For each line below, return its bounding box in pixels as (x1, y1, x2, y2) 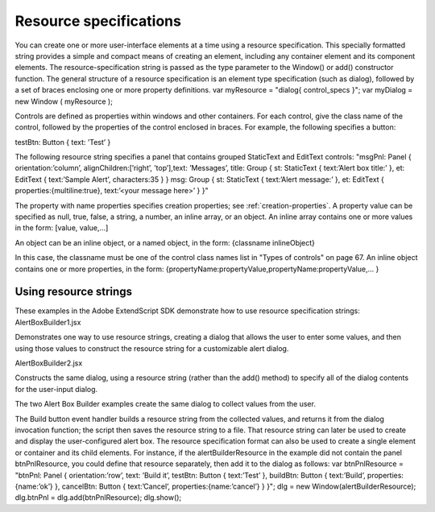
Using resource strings (14, 285, 133, 299)
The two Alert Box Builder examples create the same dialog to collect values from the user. (14, 399, 316, 409)
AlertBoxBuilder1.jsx (14, 317, 81, 327)
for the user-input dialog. (14, 384, 98, 394)
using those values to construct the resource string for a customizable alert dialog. (14, 343, 289, 353)
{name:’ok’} (14, 481, 54, 491)
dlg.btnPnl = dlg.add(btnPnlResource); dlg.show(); (14, 493, 182, 502)
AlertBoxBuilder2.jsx (14, 358, 83, 368)
